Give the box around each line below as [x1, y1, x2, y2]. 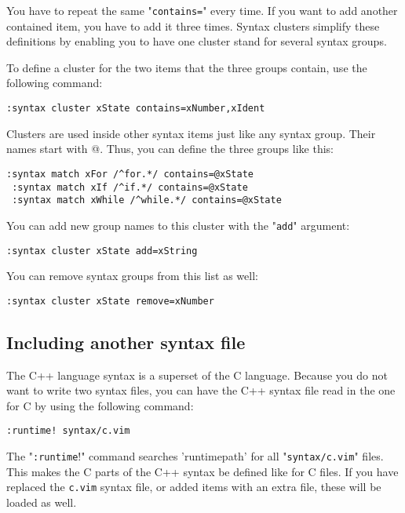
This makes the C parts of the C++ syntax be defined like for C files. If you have [6, 463, 399, 479]
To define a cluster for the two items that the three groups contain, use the [6, 59, 367, 75]
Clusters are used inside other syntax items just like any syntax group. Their [6, 125, 376, 141]
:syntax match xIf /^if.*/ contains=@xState [12, 181, 248, 193]
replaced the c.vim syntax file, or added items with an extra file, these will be [6, 478, 381, 495]
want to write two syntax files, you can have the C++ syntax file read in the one [6, 382, 396, 398]
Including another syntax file [6, 329, 246, 354]
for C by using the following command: [6, 397, 194, 413]
